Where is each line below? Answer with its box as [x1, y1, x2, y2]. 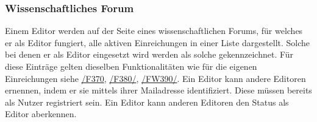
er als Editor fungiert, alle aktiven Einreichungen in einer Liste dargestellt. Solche [5, 36, 310, 49]
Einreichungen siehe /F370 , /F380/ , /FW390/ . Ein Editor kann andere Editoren [5, 72, 306, 84]
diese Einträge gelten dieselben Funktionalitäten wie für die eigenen [5, 60, 257, 72]
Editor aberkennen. [5, 107, 77, 120]
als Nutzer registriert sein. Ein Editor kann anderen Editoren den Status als [5, 95, 289, 108]
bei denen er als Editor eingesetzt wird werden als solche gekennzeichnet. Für [5, 48, 294, 61]
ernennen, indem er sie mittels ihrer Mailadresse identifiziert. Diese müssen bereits [5, 84, 312, 97]
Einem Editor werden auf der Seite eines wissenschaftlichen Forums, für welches [5, 24, 303, 37]
